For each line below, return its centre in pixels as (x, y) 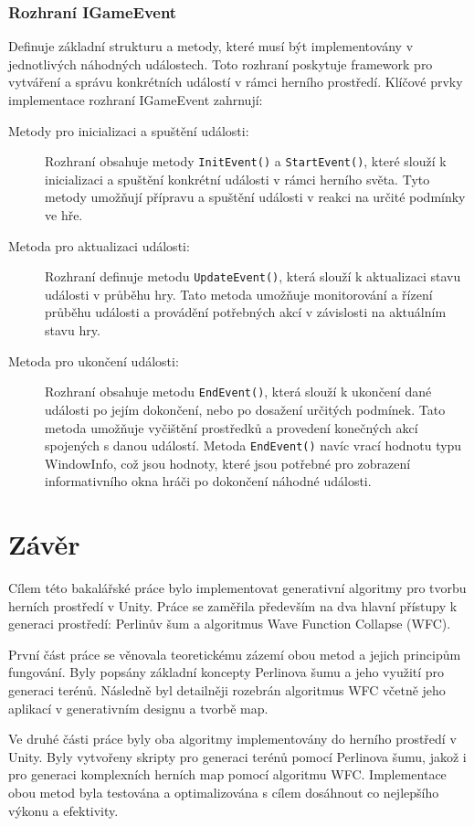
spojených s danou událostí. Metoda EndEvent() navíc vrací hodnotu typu (253, 445)
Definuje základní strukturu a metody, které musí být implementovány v (211, 46)
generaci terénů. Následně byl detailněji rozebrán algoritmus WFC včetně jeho (227, 690)
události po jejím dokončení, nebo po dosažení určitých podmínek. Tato (245, 409)
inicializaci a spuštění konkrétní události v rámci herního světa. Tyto (237, 179)
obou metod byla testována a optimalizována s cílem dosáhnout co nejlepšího (224, 792)
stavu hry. (73, 330)
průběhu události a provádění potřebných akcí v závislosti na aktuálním (246, 312)
